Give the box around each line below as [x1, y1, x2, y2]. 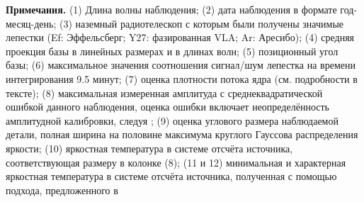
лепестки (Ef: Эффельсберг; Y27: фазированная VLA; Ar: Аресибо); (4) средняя [6, 30, 355, 45]
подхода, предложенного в [6, 182, 118, 197]
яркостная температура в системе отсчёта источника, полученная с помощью [6, 169, 337, 184]
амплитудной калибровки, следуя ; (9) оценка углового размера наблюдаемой [6, 113, 339, 128]
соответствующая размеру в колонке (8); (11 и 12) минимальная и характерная [6, 155, 346, 169]
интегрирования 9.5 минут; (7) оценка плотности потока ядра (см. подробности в [6, 71, 358, 86]
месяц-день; [6, 16, 57, 30]
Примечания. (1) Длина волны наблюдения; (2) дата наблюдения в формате [6, 2, 337, 16]
